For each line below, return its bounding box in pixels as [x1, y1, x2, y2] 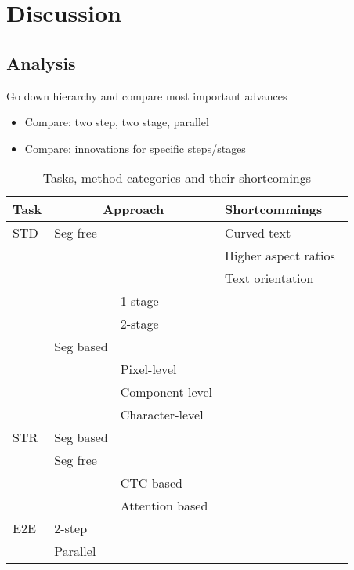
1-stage [120, 292, 159, 310]
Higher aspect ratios [225, 246, 335, 265]
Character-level [120, 405, 204, 424]
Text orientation [225, 269, 314, 288]
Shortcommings [225, 200, 323, 219]
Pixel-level [120, 360, 177, 379]
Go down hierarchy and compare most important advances [6, 87, 287, 103]
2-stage [120, 314, 159, 333]
